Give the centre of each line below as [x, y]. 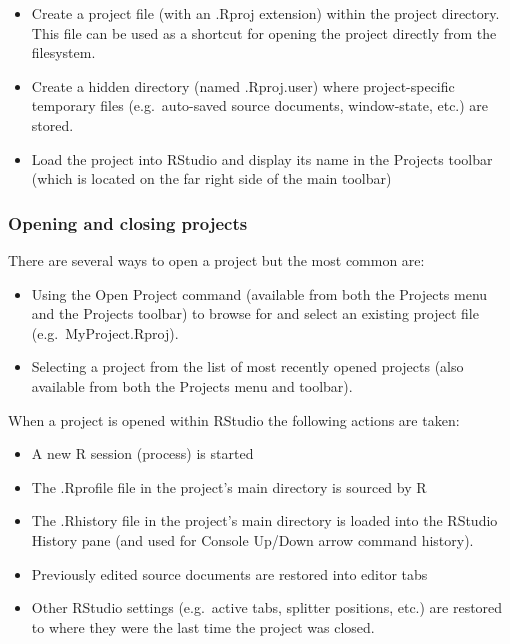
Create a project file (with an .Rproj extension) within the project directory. [265, 13]
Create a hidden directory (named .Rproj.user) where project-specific [243, 85]
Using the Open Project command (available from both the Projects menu [259, 293]
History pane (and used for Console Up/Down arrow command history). [252, 539]
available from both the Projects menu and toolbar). [192, 385]
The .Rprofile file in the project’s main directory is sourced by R [229, 486]
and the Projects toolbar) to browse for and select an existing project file [255, 313]
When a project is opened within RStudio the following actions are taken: [234, 419]
